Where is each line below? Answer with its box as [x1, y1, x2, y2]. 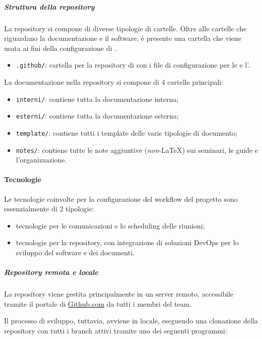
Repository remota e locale [4, 267, 98, 277]
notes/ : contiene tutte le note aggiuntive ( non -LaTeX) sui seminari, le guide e [16, 144, 258, 155]
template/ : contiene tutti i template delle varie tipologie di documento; [16, 127, 237, 138]
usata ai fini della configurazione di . [4, 42, 117, 53]
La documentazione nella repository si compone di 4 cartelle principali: [4, 77, 224, 87]
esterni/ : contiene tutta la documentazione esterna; [16, 110, 179, 121]
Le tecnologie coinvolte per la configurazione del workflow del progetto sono [4, 193, 238, 204]
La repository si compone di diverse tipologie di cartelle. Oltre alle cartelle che [4, 23, 247, 33]
